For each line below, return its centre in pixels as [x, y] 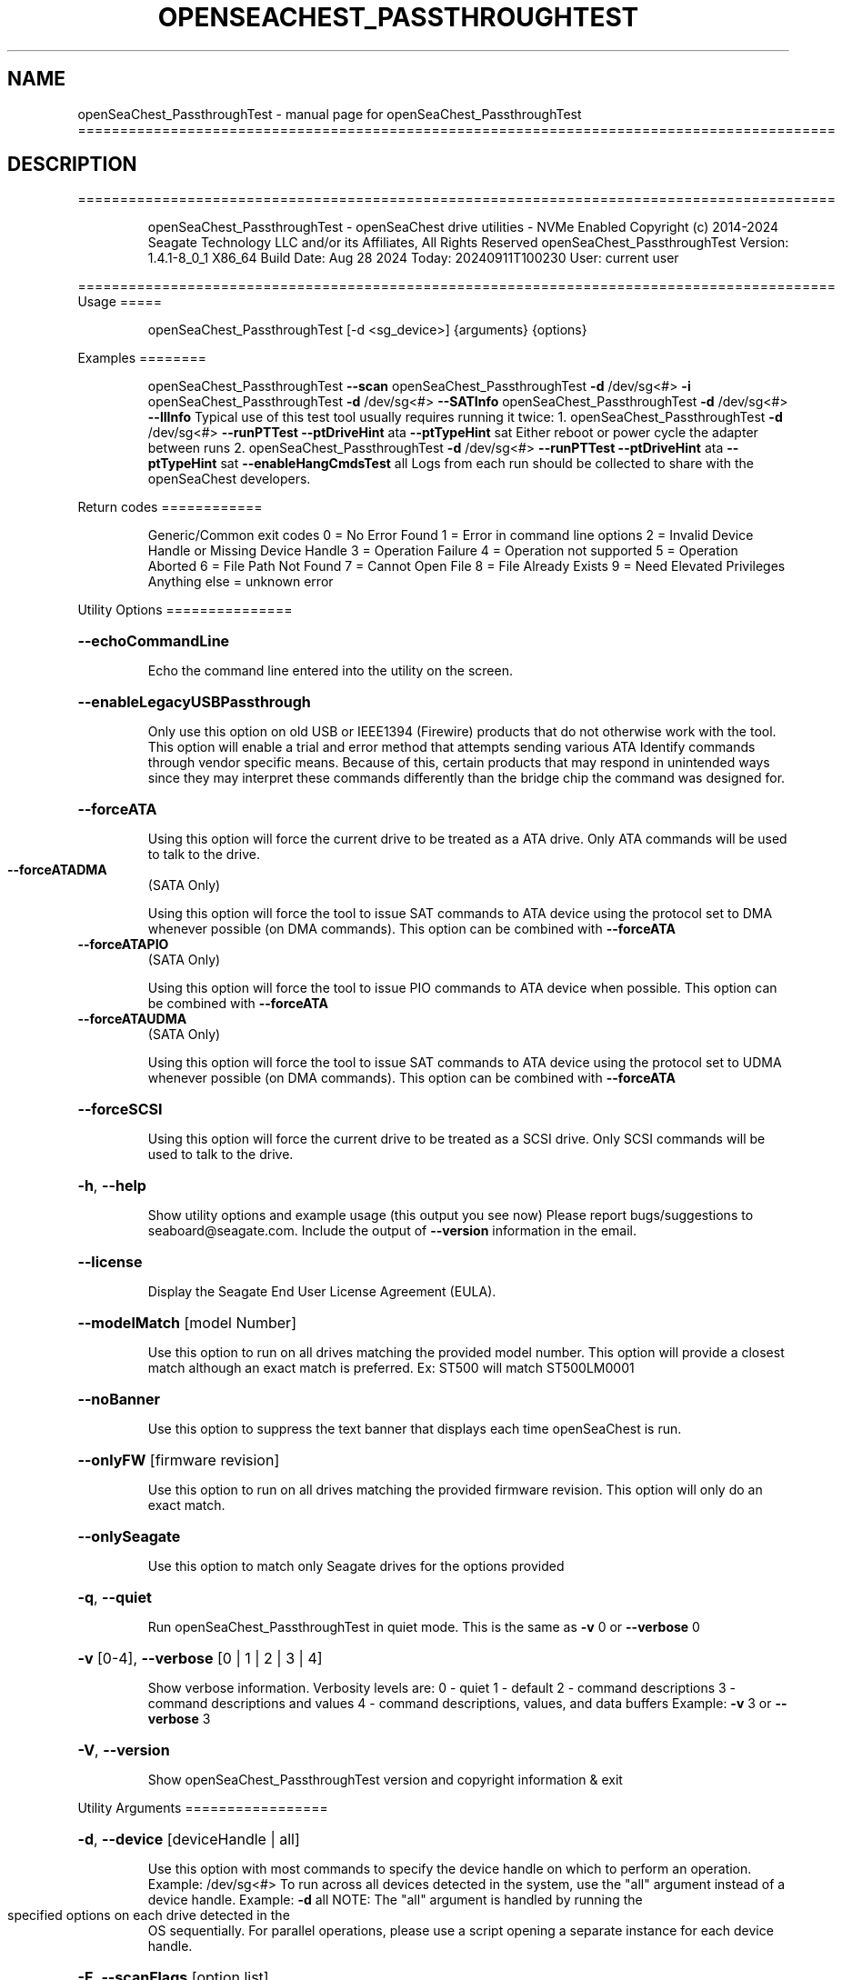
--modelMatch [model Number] [187, 1323]
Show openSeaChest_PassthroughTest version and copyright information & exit [385, 1780]
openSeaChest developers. [229, 479]
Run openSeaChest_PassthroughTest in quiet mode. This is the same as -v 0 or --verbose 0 [424, 1627]
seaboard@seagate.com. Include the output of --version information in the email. [392, 1231]
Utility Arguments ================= [203, 1808]
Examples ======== [142, 358]
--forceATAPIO [123, 945]
